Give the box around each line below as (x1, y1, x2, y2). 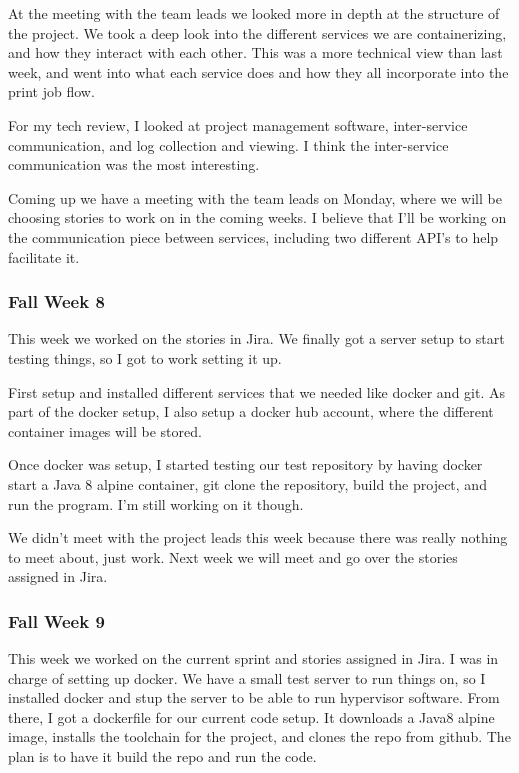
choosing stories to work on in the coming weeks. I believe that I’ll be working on (8, 207, 507, 228)
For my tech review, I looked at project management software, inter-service (8, 114, 468, 135)
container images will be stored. (8, 420, 202, 441)
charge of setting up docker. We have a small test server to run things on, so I (8, 667, 486, 688)
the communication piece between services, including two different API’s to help (8, 226, 499, 247)
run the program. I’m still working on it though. (8, 493, 304, 514)
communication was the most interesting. (8, 154, 260, 175)
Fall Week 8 (8, 289, 105, 314)
